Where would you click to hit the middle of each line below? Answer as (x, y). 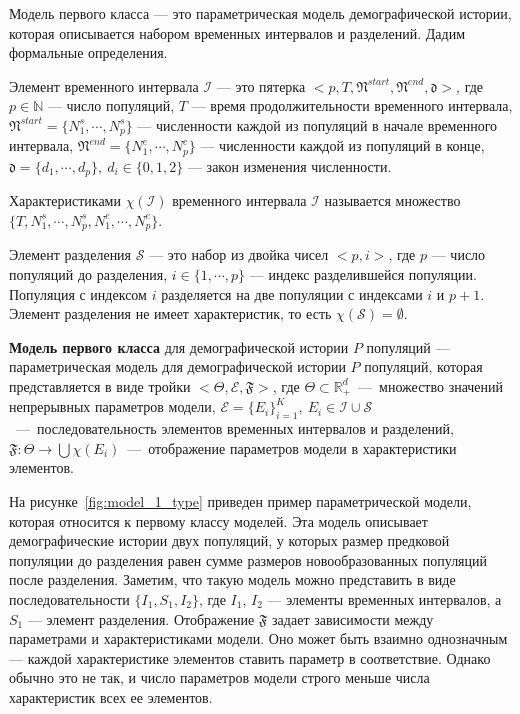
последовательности (69, 598)
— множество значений (431, 385)
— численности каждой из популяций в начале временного (317, 124)
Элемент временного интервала (104, 85)
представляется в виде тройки (100, 385)
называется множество (392, 200)
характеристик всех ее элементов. (111, 696)
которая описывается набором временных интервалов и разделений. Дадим (237, 32)
